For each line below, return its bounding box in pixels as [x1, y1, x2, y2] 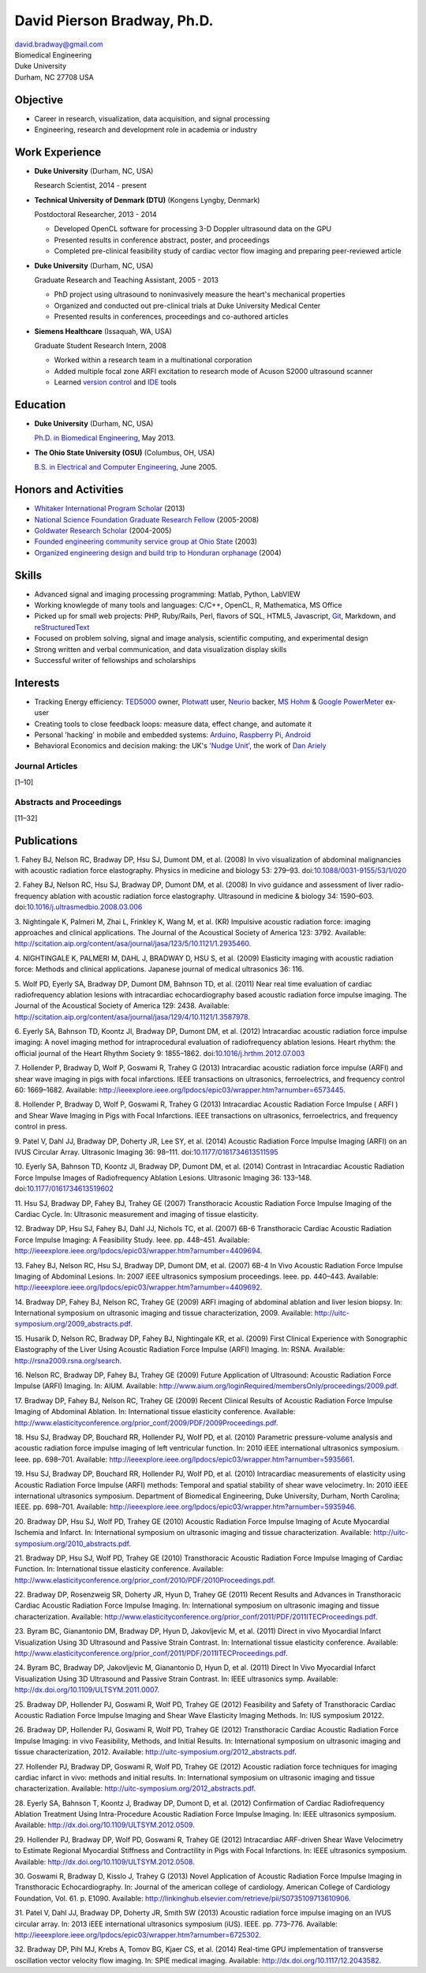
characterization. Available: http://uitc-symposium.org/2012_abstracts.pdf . [14, 1784, 256, 1793]
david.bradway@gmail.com [14, 39, 104, 49]
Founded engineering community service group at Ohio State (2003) [34, 537, 258, 546]
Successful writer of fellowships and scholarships [34, 655, 196, 665]
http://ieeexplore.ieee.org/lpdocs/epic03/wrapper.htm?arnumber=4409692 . [14, 1282, 263, 1292]
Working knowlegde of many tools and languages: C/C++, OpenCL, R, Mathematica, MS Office [34, 601, 342, 610]
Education [14, 398, 66, 411]
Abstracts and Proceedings [14, 797, 122, 808]
